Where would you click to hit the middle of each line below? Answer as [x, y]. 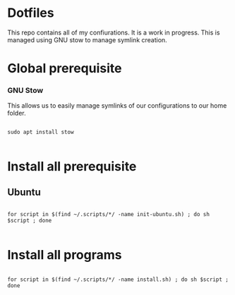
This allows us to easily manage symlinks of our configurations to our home [117, 106]
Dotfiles [31, 13]
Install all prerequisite [72, 166]
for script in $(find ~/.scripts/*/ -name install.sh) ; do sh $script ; [118, 280]
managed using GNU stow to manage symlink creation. [87, 39]
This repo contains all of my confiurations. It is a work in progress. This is [114, 32]
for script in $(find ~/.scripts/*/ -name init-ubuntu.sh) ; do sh [109, 215]
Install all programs [65, 255]
